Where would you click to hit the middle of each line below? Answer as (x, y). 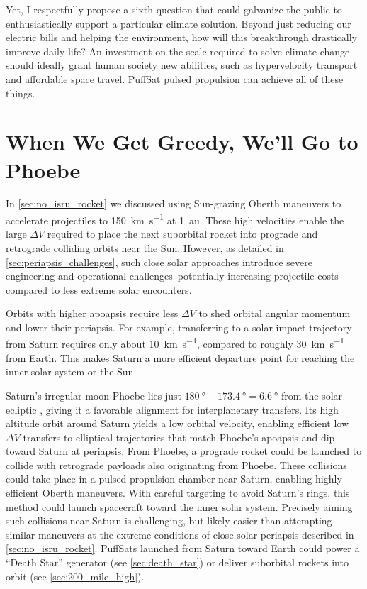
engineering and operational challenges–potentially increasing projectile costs (172, 276)
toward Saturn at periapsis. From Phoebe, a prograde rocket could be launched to (184, 451)
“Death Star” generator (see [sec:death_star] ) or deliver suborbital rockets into (177, 562)
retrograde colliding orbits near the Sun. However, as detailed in (145, 247)
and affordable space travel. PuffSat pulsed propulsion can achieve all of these (175, 78)
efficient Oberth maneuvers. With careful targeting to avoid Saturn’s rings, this (178, 493)
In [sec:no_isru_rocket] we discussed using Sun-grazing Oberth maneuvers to (174, 203)
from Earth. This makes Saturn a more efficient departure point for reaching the (180, 357)
